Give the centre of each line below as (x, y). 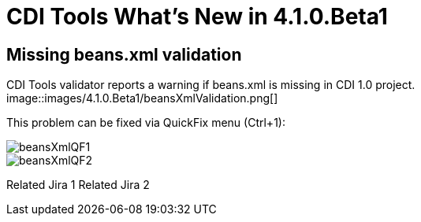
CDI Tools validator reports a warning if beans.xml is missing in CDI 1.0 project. (211, 85)
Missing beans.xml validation (124, 54)
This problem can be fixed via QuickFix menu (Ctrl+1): (146, 123)
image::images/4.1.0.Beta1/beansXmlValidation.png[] (142, 98)
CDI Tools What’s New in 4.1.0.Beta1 (197, 17)
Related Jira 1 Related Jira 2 (78, 185)
